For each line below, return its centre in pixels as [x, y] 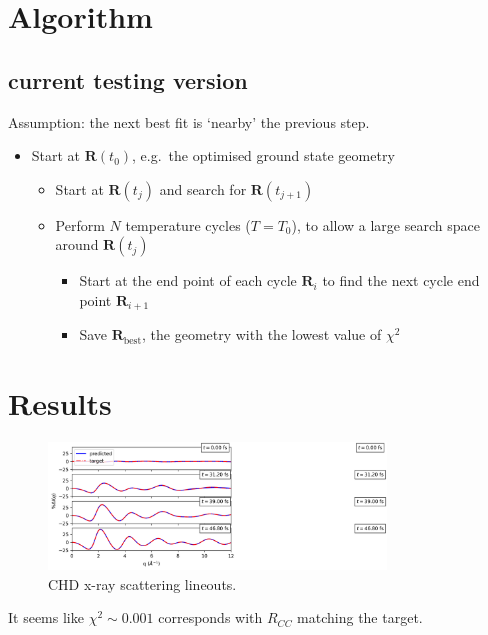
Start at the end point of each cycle [188, 280]
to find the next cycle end [401, 280]
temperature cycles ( [188, 224]
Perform [80, 224]
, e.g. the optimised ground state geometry [263, 155]
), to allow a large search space [385, 224]
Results [60, 403]
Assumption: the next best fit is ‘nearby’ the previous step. [189, 121]
